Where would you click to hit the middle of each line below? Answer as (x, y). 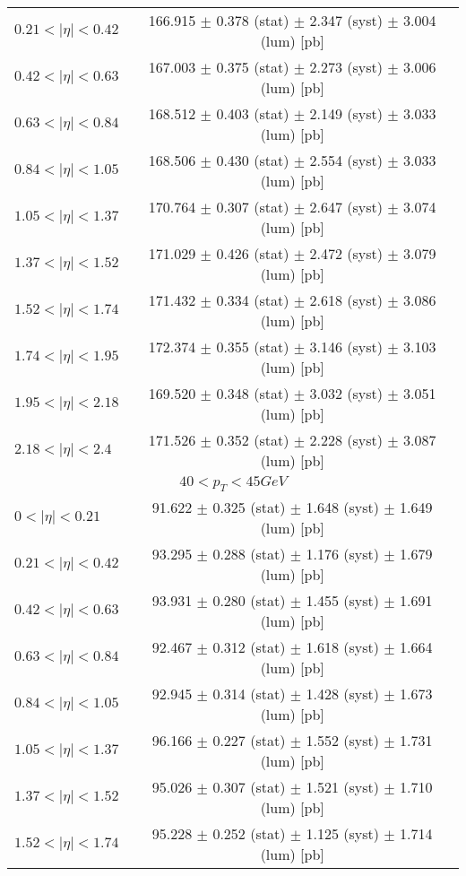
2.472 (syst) (346, 253)
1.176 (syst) (342, 554)
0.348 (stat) (253, 393)
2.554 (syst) (346, 160)
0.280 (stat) (249, 601)
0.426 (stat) (253, 253)
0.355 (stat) (253, 347)
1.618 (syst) (342, 647)
